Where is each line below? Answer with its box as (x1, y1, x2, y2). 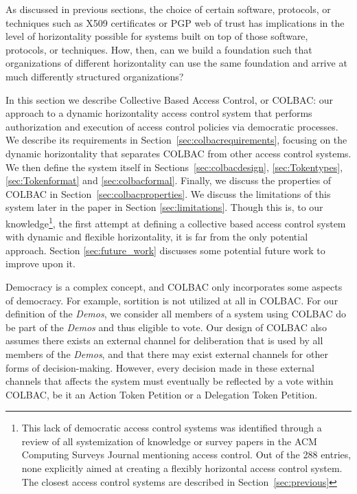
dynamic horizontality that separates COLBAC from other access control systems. (5, 146, 352, 160)
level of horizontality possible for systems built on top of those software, (5, 29, 308, 43)
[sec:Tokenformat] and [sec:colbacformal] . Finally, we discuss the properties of (5, 173, 332, 188)
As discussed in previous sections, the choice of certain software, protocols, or (5, 2, 331, 16)
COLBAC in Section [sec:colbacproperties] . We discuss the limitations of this (5, 186, 331, 201)
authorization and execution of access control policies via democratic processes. (5, 119, 338, 133)
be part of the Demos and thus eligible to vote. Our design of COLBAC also (5, 319, 327, 334)
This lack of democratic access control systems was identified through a (21, 420, 322, 435)
